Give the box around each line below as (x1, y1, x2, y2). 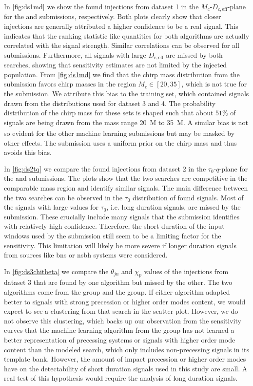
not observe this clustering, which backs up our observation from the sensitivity (4, 315, 241, 325)
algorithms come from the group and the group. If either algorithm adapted (4, 287, 230, 297)
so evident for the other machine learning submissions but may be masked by (4, 128, 235, 138)
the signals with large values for (4, 202, 98, 212)
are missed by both (166, 49, 223, 60)
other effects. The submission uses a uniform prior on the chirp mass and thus (4, 137, 237, 148)
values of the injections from (144, 266, 229, 276)
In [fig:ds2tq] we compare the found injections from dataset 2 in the (4, 163, 206, 173)
